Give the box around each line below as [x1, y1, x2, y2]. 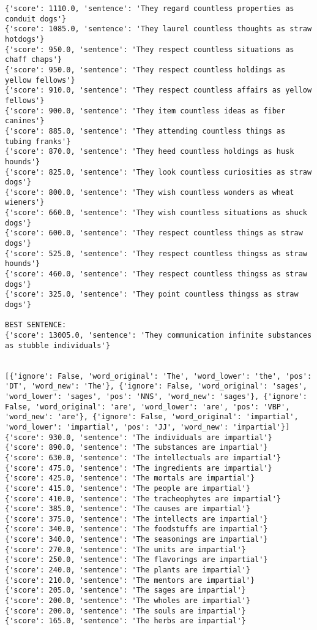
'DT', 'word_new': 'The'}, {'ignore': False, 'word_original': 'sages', [5, 382, 307, 391]
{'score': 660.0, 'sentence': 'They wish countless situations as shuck [5, 208, 307, 218]
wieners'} [5, 198, 45, 207]
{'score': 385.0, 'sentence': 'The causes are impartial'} [5, 504, 250, 514]
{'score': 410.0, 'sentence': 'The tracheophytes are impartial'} [5, 494, 282, 503]
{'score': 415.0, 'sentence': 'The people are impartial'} [5, 484, 250, 493]
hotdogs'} [5, 34, 45, 44]
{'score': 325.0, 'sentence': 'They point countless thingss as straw [5, 290, 299, 299]
